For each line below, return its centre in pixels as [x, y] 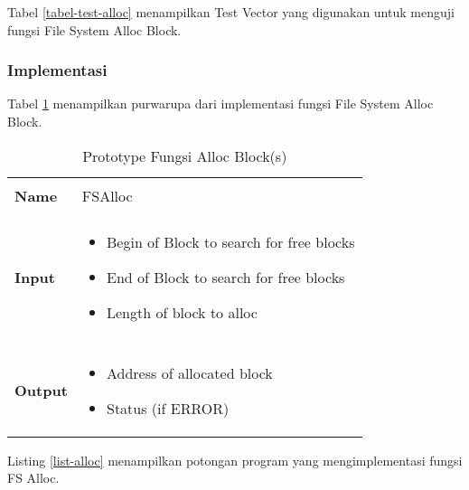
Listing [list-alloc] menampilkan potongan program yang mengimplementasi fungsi [235, 460]
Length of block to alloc [182, 312]
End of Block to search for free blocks [226, 277]
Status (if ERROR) [168, 408]
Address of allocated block [190, 372]
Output [41, 391]
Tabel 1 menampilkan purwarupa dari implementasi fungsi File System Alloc [220, 104]
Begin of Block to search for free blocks [231, 241]
